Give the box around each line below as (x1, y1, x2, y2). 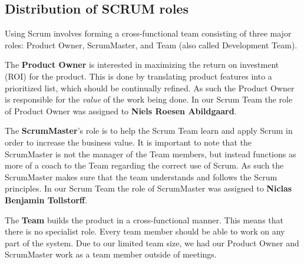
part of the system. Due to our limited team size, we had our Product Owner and (5, 236, 299, 249)
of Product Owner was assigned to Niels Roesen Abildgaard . (5, 104, 237, 117)
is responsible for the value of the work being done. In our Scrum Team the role (5, 93, 293, 105)
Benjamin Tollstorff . (5, 193, 88, 206)
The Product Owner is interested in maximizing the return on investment (5, 58, 279, 71)
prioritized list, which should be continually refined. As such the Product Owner (5, 81, 295, 94)
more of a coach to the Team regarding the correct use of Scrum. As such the (5, 159, 284, 171)
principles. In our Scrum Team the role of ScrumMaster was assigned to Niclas (5, 182, 292, 194)
